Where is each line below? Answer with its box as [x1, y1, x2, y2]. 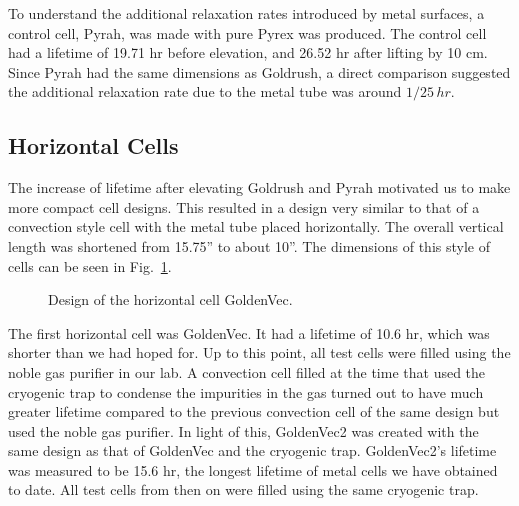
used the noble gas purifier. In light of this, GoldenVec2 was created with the [8, 420, 479, 441]
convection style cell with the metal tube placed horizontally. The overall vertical [8, 216, 504, 237]
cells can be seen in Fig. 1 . [8, 255, 172, 276]
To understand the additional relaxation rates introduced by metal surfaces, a [8, 3, 485, 23]
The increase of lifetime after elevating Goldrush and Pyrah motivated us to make [8, 177, 511, 198]
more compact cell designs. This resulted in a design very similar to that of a [8, 196, 480, 217]
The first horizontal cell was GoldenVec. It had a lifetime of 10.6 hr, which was [8, 322, 490, 343]
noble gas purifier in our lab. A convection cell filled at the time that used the [8, 361, 486, 382]
